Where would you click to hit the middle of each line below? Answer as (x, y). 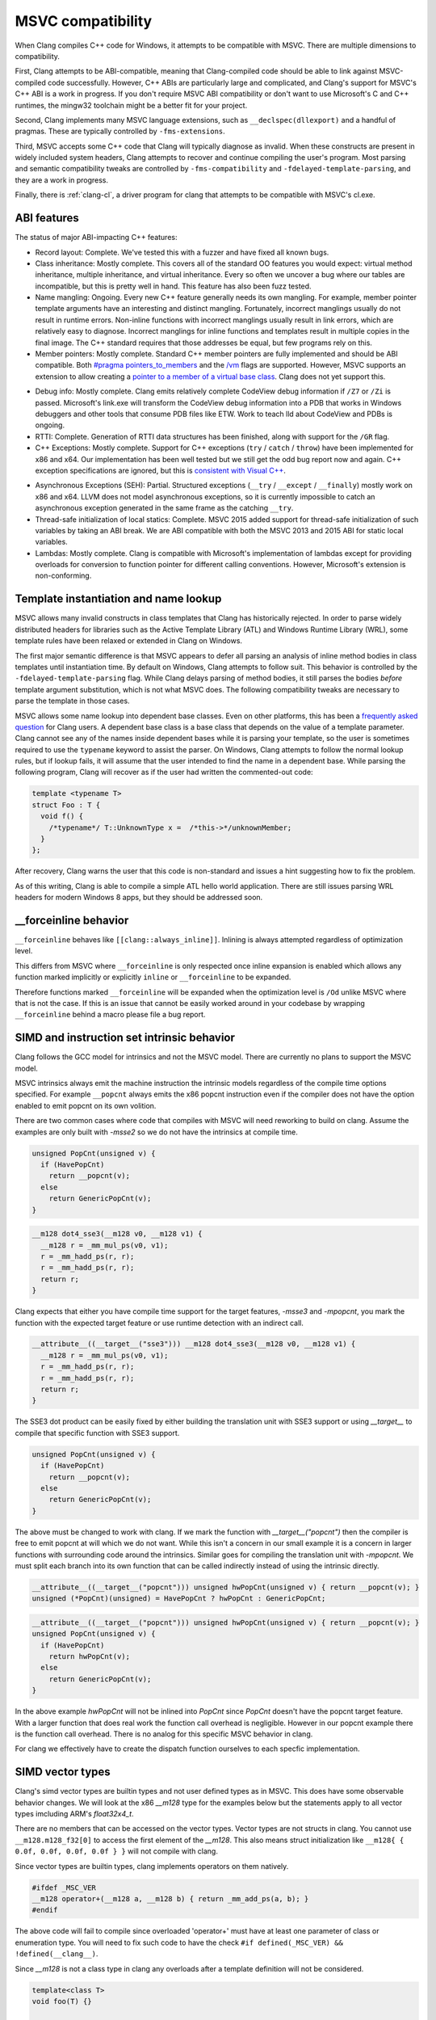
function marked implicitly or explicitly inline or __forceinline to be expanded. (153, 977)
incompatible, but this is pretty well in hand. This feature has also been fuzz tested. (173, 286)
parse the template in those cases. (72, 701)
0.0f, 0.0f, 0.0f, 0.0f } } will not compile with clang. (116, 1851)
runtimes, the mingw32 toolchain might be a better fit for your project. (131, 105)
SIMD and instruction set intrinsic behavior (125, 1038)
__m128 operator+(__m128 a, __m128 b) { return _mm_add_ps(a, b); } (170, 1898)
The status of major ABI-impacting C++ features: (96, 238)
